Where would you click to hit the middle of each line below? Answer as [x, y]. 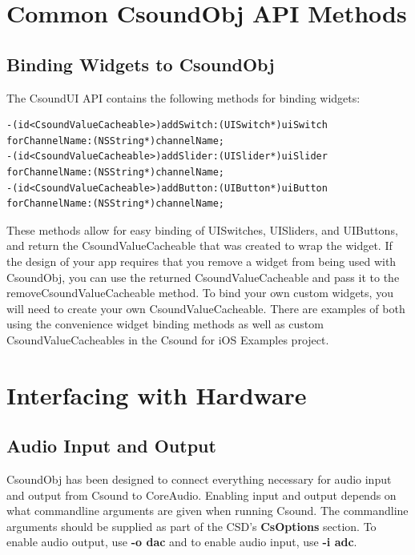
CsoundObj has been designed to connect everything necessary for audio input [199, 479]
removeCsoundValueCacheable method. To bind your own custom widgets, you [200, 293]
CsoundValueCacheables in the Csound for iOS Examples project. [168, 339]
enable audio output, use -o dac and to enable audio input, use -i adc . [182, 542]
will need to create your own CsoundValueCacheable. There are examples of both [206, 308]
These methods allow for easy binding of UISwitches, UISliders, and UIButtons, [202, 229]
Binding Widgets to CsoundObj [141, 64]
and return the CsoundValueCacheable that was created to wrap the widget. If [199, 245]
